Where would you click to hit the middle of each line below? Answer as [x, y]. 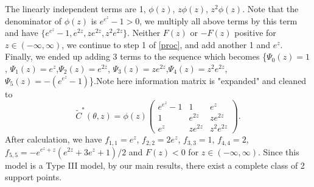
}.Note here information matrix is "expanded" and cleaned [198, 80]
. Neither [144, 33]
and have [22, 33]
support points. [33, 177]
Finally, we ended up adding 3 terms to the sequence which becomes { [136, 56]
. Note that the [270, 9]
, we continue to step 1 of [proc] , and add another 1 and [166, 44]
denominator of [33, 20]
